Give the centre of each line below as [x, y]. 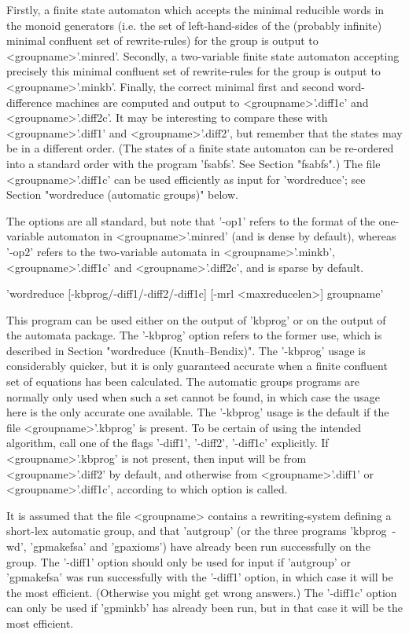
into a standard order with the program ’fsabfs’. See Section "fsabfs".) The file [193, 163]
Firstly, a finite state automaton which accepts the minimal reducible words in [195, 9]
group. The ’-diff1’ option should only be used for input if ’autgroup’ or [179, 561]
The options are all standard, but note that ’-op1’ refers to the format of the [191, 220]
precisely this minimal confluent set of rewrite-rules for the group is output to [193, 71]
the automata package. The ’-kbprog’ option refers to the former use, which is [194, 335]
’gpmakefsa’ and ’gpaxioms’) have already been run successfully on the [200, 546]
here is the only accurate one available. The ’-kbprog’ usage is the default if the [198, 412]
